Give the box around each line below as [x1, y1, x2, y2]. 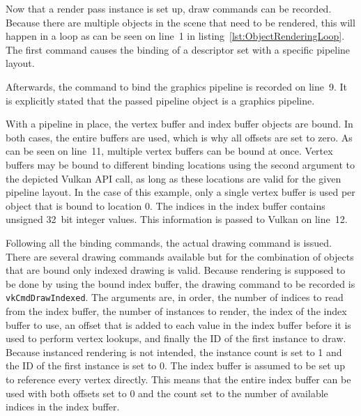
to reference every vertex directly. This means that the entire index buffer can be [6, 371, 351, 386]
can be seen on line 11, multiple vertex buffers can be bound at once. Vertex [6, 144, 333, 158]
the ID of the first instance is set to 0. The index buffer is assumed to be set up [6, 358, 345, 373]
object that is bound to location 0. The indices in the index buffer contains [6, 198, 325, 213]
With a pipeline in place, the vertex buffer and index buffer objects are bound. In [6, 116, 353, 131]
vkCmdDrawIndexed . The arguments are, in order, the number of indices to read [6, 290, 344, 305]
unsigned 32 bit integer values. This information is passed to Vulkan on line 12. [6, 212, 348, 226]
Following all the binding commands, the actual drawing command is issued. [6, 235, 332, 249]
